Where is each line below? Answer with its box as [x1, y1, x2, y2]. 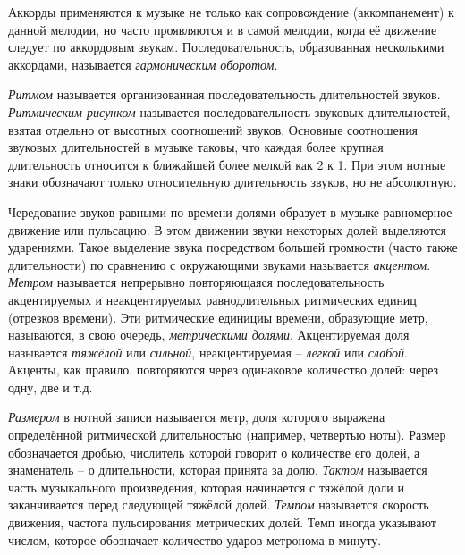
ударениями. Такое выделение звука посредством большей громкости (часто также [8, 238, 458, 256]
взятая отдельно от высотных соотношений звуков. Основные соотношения [8, 120, 418, 139]
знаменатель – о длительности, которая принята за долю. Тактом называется [8, 460, 427, 479]
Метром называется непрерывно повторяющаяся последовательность [8, 273, 385, 291]
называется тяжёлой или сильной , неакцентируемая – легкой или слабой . [8, 342, 408, 361]
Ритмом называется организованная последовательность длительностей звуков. [8, 85, 441, 104]
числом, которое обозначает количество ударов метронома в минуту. [8, 530, 382, 549]
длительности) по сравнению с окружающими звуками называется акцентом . [8, 255, 431, 273]
